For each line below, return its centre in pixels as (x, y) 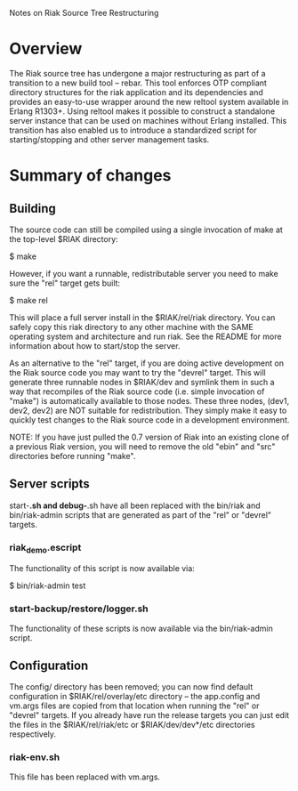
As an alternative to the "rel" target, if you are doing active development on (147, 363)
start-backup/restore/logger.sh (79, 609)
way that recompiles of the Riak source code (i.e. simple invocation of (137, 391)
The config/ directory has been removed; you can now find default (131, 687)
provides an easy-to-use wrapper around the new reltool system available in (149, 101)
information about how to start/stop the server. (95, 345)
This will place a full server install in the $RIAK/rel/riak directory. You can (142, 317)
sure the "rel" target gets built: (65, 283)
